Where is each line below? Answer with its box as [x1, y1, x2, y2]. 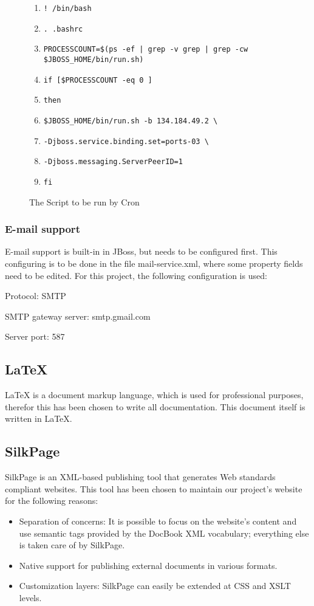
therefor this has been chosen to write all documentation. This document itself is [5, 400, 305, 413]
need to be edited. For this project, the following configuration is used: [5, 269, 267, 281]
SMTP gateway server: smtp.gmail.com [5, 309, 151, 322]
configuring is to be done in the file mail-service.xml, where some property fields [5, 257, 303, 269]
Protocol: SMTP [5, 289, 66, 302]
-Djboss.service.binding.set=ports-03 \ [43, 137, 209, 146]
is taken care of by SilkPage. [19, 539, 125, 551]
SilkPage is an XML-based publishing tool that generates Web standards [5, 470, 276, 483]
